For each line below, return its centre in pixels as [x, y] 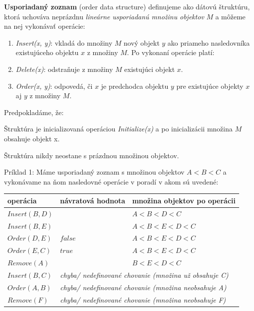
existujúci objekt [150, 69]
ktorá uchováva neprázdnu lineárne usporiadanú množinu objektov [104, 16]
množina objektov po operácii [184, 200]
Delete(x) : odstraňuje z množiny [64, 69]
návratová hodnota [93, 200]
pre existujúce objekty [210, 86]
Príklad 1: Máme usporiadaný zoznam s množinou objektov [94, 172]
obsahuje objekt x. [32, 138]
